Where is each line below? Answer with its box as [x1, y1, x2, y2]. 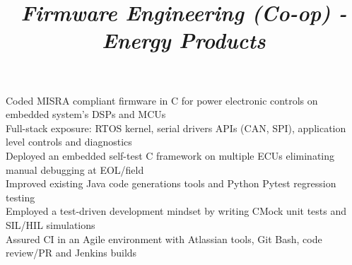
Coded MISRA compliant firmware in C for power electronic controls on [6, 93, 318, 107]
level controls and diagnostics [6, 134, 132, 149]
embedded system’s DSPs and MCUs [6, 107, 166, 122]
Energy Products [102, 25, 266, 55]
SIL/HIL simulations [6, 217, 95, 232]
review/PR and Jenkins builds [6, 245, 137, 260]
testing [6, 189, 35, 204]
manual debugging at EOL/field [6, 162, 144, 177]
